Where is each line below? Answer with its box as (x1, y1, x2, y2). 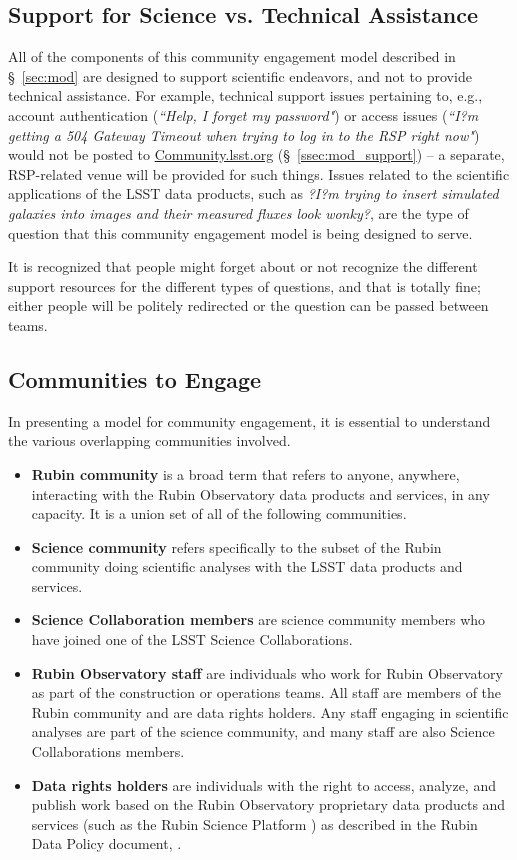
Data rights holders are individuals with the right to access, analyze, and (31, 774, 496, 795)
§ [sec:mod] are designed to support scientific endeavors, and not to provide (8, 65, 472, 86)
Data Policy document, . (31, 833, 182, 854)
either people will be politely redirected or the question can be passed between (8, 295, 489, 316)
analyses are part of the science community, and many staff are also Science (31, 721, 495, 742)
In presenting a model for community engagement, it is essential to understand (8, 410, 491, 431)
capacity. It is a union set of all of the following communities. (31, 503, 407, 524)
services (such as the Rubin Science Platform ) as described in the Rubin (31, 813, 478, 834)
